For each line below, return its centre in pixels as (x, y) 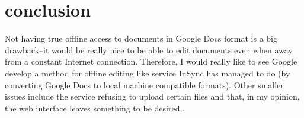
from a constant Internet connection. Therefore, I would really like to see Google (151, 61)
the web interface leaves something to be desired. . (95, 108)
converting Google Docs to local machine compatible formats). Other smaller (144, 84)
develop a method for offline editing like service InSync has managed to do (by (148, 73)
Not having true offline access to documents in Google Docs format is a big (141, 38)
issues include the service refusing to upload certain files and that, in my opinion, (152, 96)
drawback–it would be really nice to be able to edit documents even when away (149, 50)
